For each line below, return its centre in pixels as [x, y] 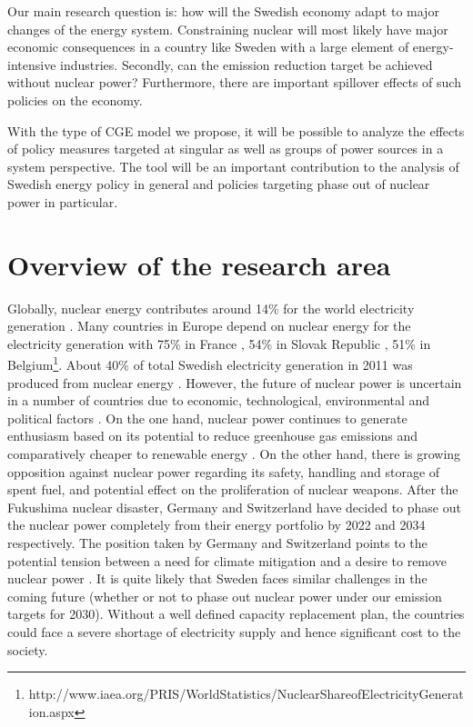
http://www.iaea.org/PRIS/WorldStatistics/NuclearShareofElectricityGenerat [246, 694]
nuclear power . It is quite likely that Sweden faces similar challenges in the [217, 578]
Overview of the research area [199, 264]
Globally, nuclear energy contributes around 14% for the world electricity [211, 308]
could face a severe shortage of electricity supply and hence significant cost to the [234, 632]
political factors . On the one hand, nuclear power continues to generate [207, 418]
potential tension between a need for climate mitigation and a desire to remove [227, 560]
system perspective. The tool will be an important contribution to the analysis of [233, 166]
